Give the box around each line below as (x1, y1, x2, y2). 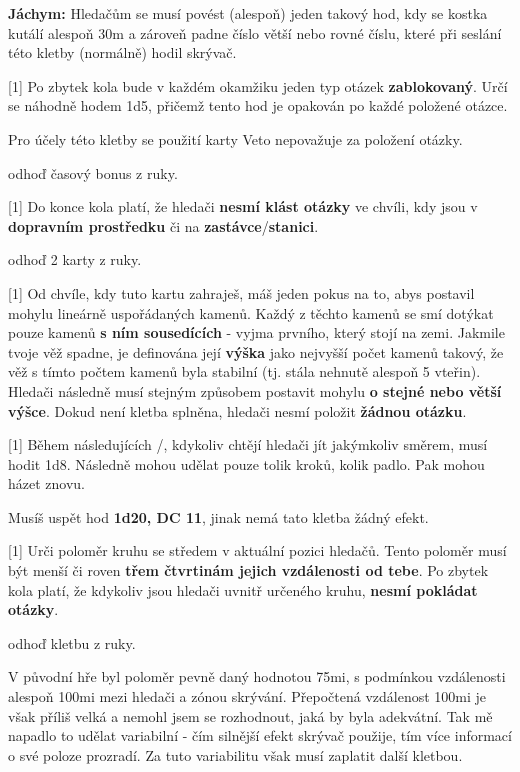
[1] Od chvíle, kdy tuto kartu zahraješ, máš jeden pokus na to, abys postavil (8, 282, 475, 303)
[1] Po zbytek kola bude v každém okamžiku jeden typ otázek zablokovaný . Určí (8, 75, 508, 96)
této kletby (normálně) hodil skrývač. (8, 42, 237, 63)
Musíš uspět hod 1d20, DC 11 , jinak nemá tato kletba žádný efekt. (8, 506, 429, 527)
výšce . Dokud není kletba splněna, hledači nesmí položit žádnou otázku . (8, 400, 467, 421)
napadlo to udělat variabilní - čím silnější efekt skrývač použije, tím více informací (8, 725, 512, 746)
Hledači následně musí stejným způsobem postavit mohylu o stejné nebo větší (8, 380, 502, 401)
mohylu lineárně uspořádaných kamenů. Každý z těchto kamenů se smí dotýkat (8, 302, 494, 323)
